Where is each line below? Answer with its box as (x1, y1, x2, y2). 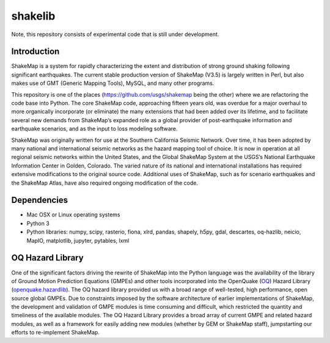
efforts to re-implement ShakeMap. (11, 329, 100, 336)
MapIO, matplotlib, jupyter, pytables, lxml (26, 237, 130, 244)
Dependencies (11, 195, 68, 205)
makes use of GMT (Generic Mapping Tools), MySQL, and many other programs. (11, 79, 215, 87)
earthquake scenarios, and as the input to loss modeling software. (11, 125, 178, 133)
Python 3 (26, 219, 50, 227)
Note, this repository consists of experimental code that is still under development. (11, 31, 219, 38)
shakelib (11, 9, 56, 23)
